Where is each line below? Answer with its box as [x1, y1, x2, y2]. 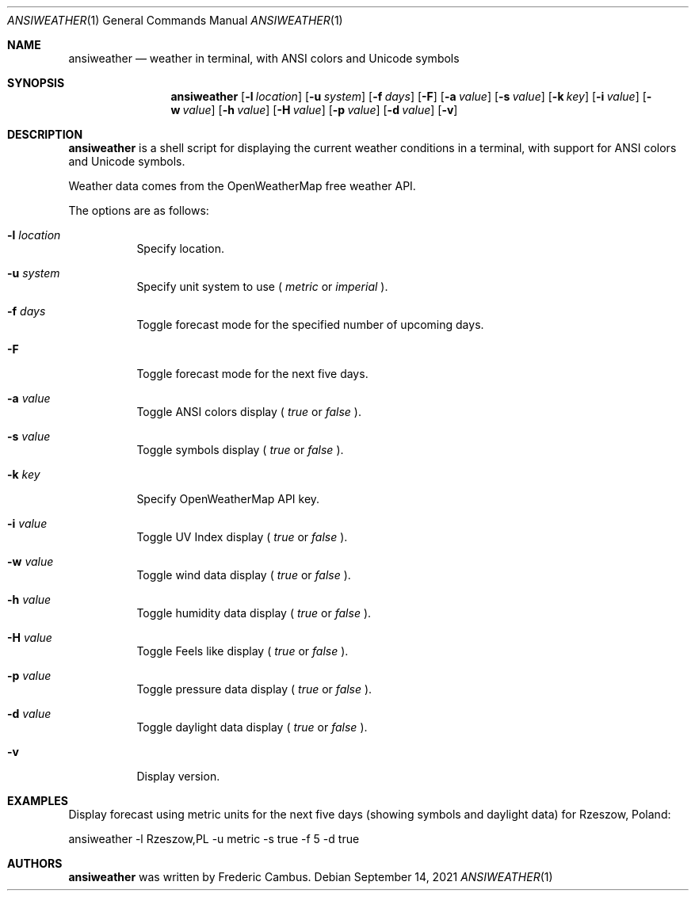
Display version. [136, 769, 220, 783]
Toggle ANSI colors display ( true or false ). [136, 405, 361, 418]
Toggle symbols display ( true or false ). [136, 443, 344, 456]
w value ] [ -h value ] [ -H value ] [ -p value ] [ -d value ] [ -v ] [170, 103, 458, 116]
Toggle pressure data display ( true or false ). [136, 682, 372, 696]
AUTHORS [7, 857, 63, 870]
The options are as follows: [68, 204, 209, 217]
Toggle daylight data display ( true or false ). [136, 720, 368, 734]
